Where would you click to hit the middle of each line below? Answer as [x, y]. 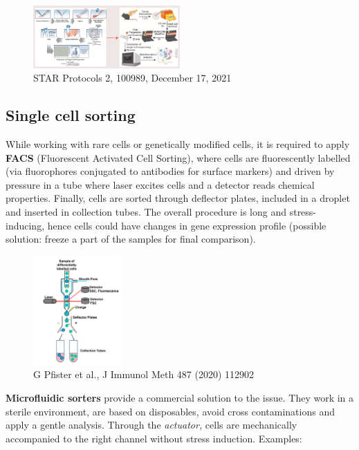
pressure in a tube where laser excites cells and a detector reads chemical [160, 184]
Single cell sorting [71, 115]
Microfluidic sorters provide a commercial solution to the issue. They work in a [180, 397]
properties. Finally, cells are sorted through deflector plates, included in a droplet [178, 198]
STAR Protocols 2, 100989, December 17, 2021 [132, 78]
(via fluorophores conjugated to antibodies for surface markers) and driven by [170, 171]
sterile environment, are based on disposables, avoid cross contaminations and [170, 411]
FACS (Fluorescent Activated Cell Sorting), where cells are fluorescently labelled [178, 157]
